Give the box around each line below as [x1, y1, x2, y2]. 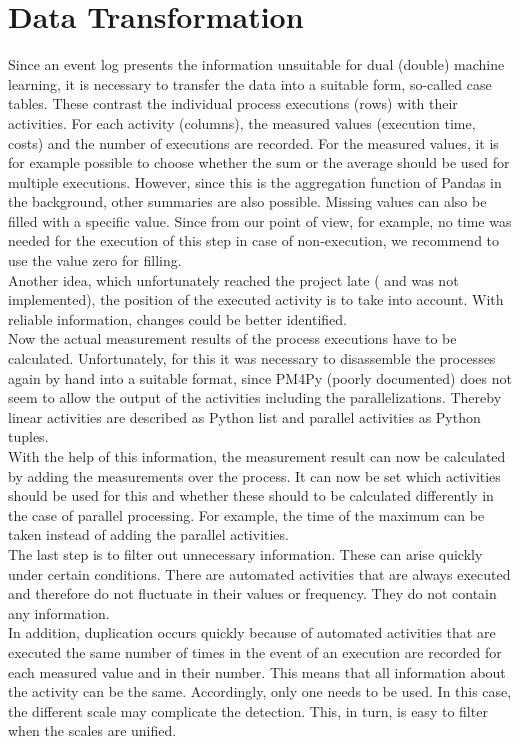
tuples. [8, 426, 49, 447]
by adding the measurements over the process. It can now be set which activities [8, 465, 501, 486]
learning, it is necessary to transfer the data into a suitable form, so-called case [8, 73, 492, 94]
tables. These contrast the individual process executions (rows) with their [8, 93, 458, 114]
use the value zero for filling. [8, 250, 182, 271]
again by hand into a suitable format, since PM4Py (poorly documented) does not [8, 367, 512, 388]
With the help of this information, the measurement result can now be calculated [8, 446, 506, 466]
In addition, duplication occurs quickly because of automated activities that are [8, 622, 496, 643]
